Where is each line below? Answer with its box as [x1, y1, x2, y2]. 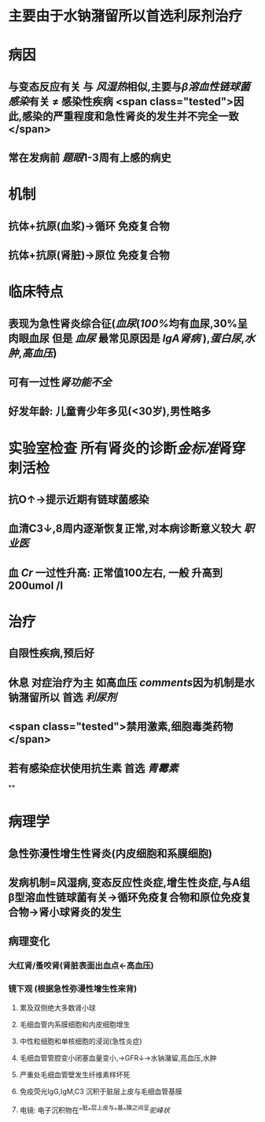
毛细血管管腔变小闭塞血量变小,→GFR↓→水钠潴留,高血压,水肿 [19, 1053, 218, 1062]
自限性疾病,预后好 [8, 647, 95, 660]
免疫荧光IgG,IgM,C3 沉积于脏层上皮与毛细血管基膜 [19, 1087, 182, 1096]
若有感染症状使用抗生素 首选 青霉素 [8, 761, 179, 775]
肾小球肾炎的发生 [39, 905, 122, 919]
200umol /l [8, 578, 64, 592]
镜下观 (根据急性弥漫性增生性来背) [8, 983, 138, 994]
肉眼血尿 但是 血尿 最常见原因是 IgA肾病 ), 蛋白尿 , [8, 332, 245, 345]
